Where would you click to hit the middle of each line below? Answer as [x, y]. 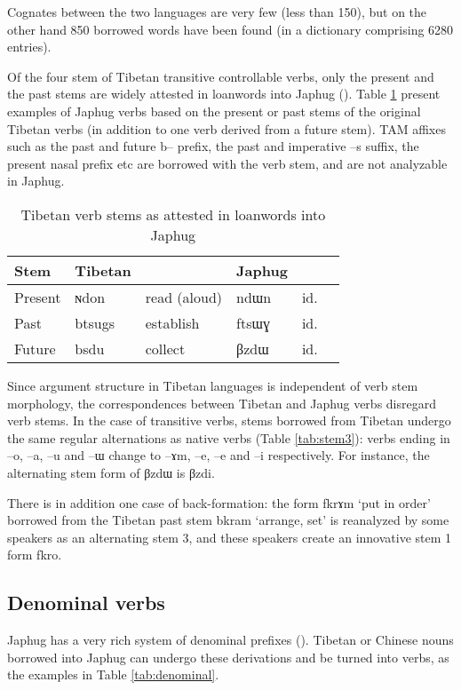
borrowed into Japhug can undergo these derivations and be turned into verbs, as [228, 657]
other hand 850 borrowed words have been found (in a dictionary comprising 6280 [230, 29]
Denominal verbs [86, 603]
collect [165, 348]
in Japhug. [36, 181]
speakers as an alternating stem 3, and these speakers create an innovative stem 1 [230, 537]
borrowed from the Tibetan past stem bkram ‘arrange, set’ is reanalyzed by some [228, 520]
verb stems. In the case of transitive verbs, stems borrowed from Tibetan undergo [229, 420]
